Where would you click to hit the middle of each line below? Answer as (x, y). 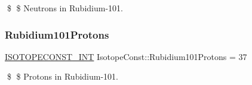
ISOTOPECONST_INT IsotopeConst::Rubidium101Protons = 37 (126, 56)
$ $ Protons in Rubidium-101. (62, 76)
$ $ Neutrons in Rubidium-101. (65, 8)
